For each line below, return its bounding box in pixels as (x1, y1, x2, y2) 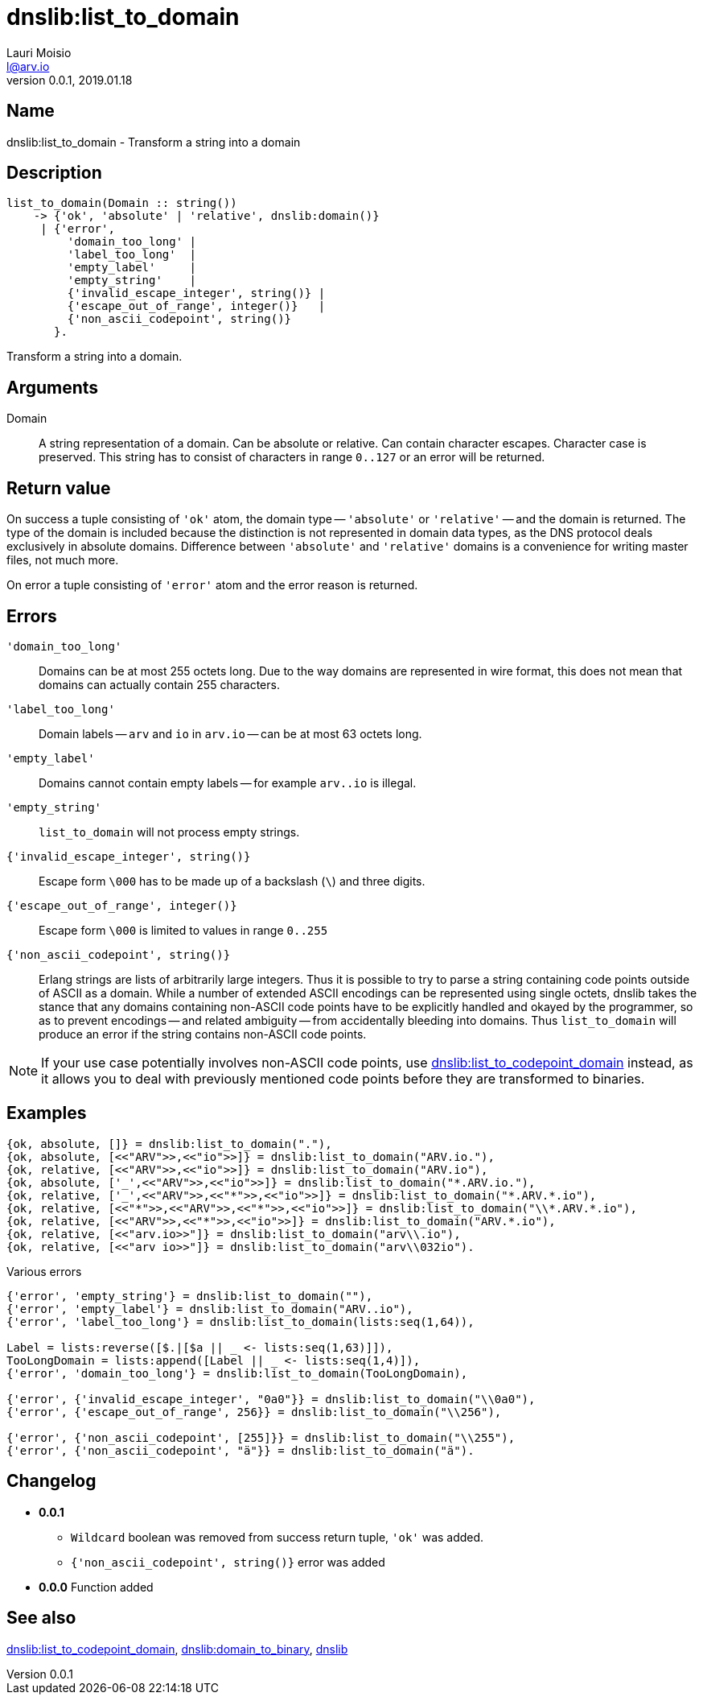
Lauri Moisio (6, 45, 72, 60)
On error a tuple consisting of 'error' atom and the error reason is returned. (6, 578, 418, 592)
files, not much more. (6, 553, 119, 568)
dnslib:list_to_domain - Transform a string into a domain (6, 134, 301, 149)
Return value (6, 477, 111, 498)
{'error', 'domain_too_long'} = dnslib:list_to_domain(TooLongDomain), (6, 1366, 468, 1380)
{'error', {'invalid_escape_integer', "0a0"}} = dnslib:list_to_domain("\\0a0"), (6, 1392, 536, 1406)
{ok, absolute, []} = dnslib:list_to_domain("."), (6, 1137, 332, 1150)
